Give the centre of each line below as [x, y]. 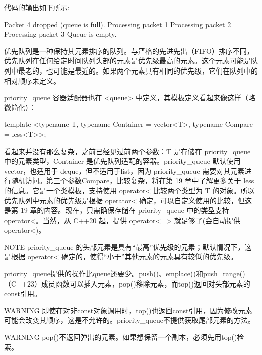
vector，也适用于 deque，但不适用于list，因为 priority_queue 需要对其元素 [124, 170]
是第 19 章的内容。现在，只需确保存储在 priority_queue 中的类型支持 [117, 210]
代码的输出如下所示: [37, 7]
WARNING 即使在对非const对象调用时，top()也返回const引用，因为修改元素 [128, 310]
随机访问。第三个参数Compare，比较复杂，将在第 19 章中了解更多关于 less [133, 181]
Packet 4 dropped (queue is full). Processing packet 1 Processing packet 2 [118, 24]
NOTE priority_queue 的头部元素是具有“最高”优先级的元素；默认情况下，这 [128, 246]
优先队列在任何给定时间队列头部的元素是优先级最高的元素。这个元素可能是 [127, 61]
